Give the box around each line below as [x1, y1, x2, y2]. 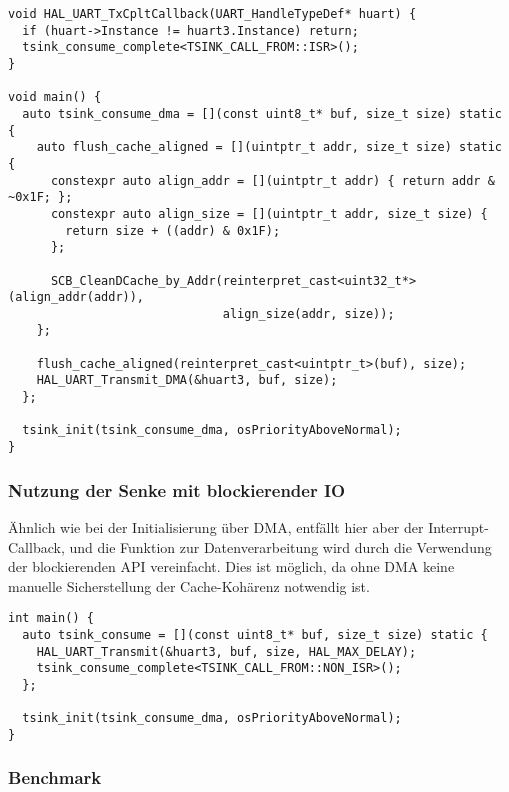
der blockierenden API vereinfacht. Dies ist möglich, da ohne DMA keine [8, 556, 455, 577]
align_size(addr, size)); [222, 306, 395, 321]
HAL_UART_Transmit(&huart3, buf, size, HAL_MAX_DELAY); [36, 644, 417, 659]
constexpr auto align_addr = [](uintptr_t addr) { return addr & [50, 173, 495, 188]
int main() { [8, 611, 94, 626]
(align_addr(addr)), [8, 290, 145, 305]
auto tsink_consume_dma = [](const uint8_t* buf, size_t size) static [22, 106, 502, 121]
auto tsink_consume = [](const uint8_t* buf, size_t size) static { [22, 627, 488, 642]
